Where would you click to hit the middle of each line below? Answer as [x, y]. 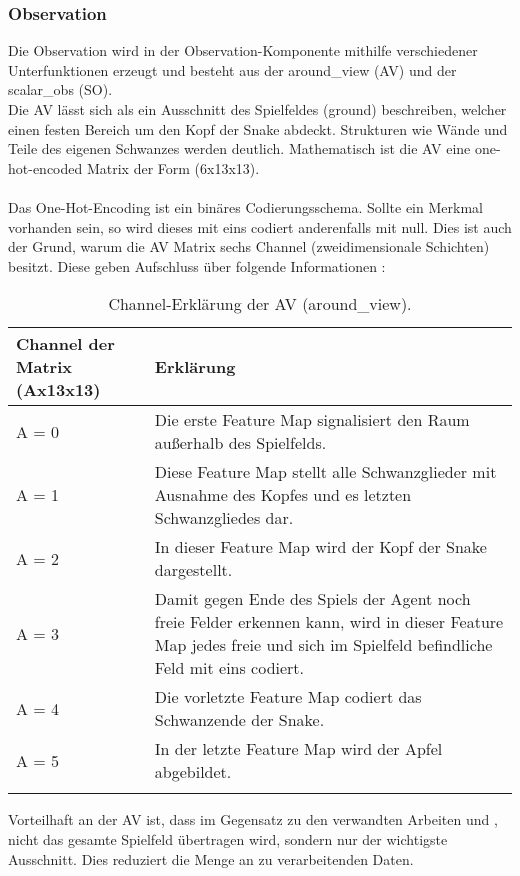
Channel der [65, 344]
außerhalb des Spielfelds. [240, 443]
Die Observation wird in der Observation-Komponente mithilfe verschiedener [243, 50]
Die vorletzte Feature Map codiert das [288, 697]
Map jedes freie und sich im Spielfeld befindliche [323, 645]
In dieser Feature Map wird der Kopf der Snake [320, 547]
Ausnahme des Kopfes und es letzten [283, 495]
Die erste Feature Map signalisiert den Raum [312, 420]
